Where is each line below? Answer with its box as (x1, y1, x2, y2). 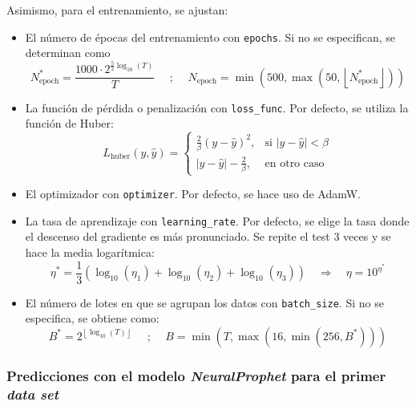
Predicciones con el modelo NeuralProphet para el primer (6, 365, 386, 385)
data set (6, 384, 59, 404)
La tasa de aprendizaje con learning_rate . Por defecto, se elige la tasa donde (25, 212, 410, 229)
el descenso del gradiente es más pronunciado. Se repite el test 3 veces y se (25, 228, 391, 245)
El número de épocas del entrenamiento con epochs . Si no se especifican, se (25, 28, 395, 45)
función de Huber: (25, 115, 114, 132)
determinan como (25, 44, 111, 61)
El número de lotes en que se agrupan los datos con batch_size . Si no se (25, 294, 384, 311)
